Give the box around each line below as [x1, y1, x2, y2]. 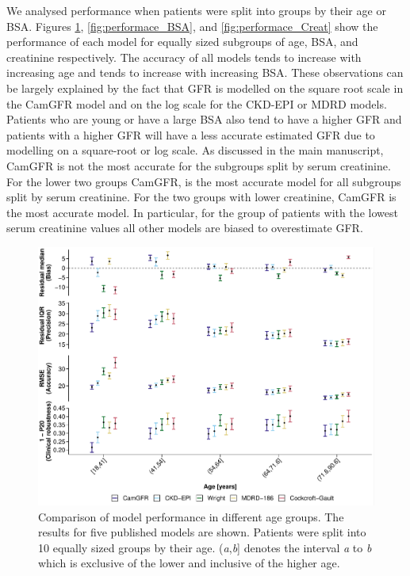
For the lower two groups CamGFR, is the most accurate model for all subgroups [6, 173, 401, 189]
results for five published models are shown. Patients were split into [38, 524, 366, 540]
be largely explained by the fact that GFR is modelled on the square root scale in [6, 79, 404, 96]
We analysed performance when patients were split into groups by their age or [6, 2, 386, 18]
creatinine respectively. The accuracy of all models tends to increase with [6, 48, 362, 65]
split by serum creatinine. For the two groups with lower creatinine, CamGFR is [6, 189, 397, 205]
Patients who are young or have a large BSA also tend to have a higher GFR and [6, 111, 402, 128]
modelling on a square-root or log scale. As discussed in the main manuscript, [6, 142, 384, 158]
